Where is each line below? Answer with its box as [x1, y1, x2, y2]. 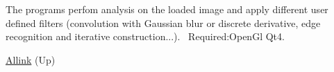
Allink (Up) [6, 52, 56, 66]
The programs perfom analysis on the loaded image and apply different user [6, 2, 328, 16]
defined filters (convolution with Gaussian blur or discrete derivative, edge [6, 15, 321, 30]
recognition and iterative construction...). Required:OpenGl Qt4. [6, 29, 285, 44]
